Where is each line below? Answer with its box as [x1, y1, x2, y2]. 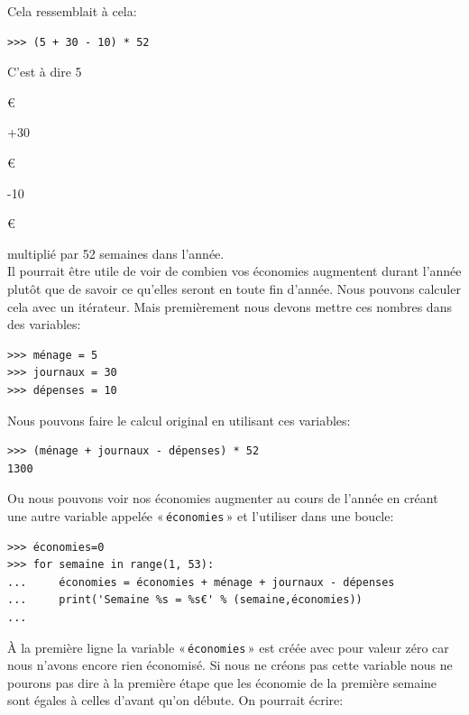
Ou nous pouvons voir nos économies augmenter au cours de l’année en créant [7, 489, 438, 508]
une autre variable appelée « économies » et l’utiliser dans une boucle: [7, 506, 394, 525]
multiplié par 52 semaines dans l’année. [7, 243, 225, 262]
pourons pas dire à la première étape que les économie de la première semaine [7, 673, 437, 692]
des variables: [7, 315, 81, 334]
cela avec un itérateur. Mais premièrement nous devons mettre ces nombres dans [7, 297, 452, 316]
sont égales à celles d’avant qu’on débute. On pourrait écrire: [7, 691, 344, 710]
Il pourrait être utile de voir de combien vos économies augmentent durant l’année [7, 261, 462, 280]
